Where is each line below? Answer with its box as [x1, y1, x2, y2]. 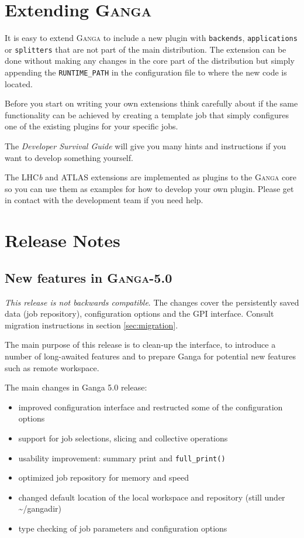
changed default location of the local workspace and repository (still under [18, 491, 285, 503]
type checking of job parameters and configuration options [18, 522, 227, 534]
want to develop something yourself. [5, 151, 133, 163]
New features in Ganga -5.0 [5, 268, 172, 286]
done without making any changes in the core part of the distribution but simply [5, 54, 295, 67]
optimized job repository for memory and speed [18, 471, 189, 484]
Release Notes [5, 228, 120, 252]
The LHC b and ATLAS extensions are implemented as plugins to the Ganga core [5, 171, 296, 183]
